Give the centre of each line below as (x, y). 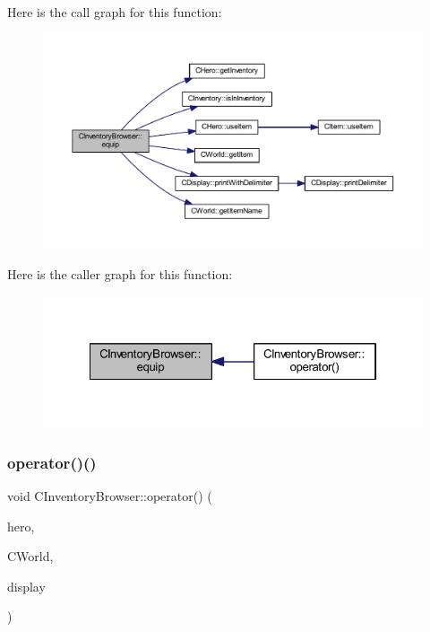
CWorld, (30, 556)
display (26, 586)
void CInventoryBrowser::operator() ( (110, 495)
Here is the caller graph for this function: (120, 273)
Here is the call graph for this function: (115, 12)
